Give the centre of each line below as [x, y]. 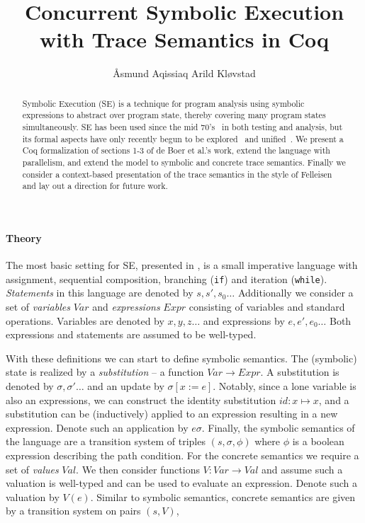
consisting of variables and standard [267, 306]
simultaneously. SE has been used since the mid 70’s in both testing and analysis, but [182, 127]
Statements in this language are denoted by [100, 293]
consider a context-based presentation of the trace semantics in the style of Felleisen [177, 174]
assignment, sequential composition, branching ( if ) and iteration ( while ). [167, 278]
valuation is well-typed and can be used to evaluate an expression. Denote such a [182, 483]
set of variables [38, 306]
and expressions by [244, 320]
